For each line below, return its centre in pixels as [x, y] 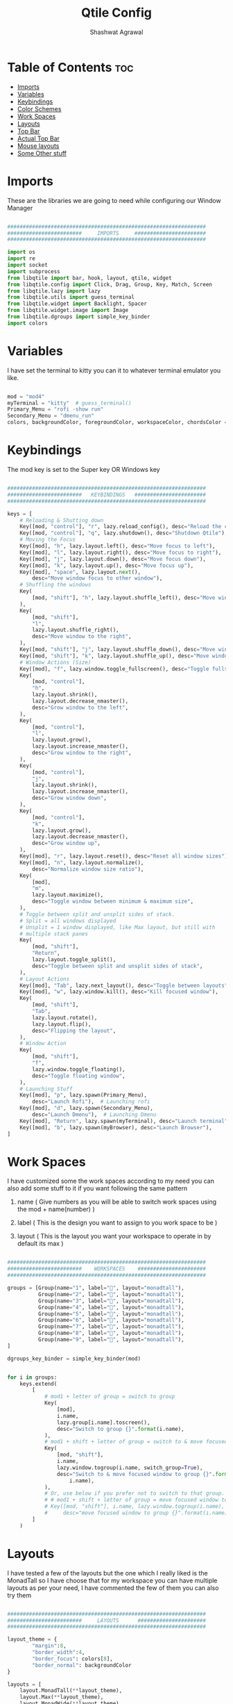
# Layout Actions [45, 979]
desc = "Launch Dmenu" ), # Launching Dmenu [94, 1115]
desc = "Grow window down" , [70, 798]
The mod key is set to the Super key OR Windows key [84, 469]
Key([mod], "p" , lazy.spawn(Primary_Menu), [84, 1095]
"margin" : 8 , [50, 1646]
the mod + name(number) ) [56, 1209]
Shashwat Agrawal [116, 32]
